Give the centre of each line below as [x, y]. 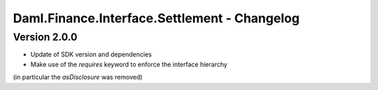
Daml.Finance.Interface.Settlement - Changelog [156, 18]
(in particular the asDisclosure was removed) [78, 77]
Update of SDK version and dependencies [91, 54]
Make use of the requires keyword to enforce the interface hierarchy [129, 64]
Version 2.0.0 [45, 37]
